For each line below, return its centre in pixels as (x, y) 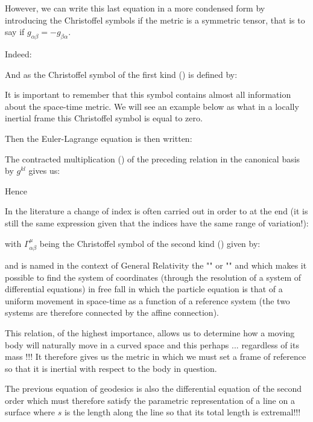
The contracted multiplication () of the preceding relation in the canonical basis (153, 158)
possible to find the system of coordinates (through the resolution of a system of (153, 277)
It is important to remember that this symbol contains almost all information (148, 94)
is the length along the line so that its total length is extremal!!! (182, 412)
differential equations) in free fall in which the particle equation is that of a (144, 289)
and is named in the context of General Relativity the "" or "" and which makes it (156, 265)
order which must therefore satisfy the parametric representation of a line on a (150, 400)
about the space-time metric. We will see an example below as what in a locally (152, 106)
